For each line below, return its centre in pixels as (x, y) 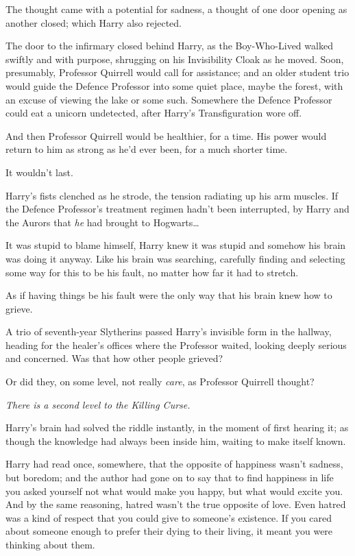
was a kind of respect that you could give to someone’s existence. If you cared (169, 517)
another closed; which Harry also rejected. (94, 22)
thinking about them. (50, 544)
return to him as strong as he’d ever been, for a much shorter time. (147, 149)
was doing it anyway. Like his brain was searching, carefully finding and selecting (175, 258)
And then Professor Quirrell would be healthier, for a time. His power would (166, 135)
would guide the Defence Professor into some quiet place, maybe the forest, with (174, 85)
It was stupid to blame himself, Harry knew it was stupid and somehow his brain (176, 245)
